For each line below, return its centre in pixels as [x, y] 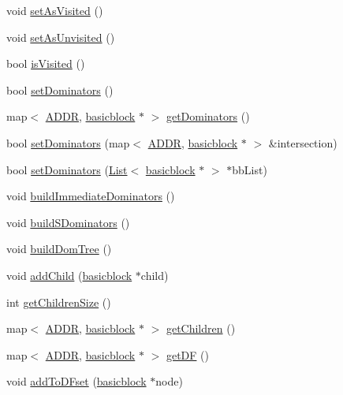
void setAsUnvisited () [61, 37]
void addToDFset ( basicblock [76, 381]
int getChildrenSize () [59, 302]
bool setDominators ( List [67, 169]
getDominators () [208, 116]
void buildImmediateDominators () [91, 196]
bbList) [250, 169]
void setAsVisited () [55, 10]
